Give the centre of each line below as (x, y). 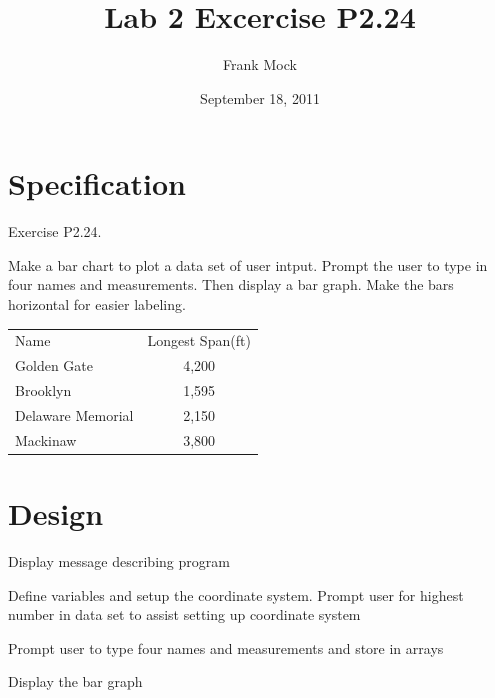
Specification (97, 183)
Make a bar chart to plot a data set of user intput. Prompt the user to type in (248, 264)
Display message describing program (119, 560)
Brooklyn (43, 390)
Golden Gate (54, 365)
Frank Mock (260, 64)
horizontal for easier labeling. (97, 304)
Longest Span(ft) (199, 340)
